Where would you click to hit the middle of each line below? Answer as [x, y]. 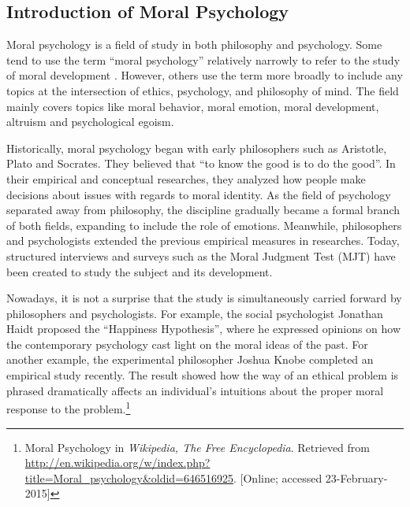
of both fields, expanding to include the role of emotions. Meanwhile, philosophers [204, 225]
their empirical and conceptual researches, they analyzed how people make [186, 178]
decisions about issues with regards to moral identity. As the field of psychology [199, 194]
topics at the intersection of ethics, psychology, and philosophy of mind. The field [203, 90]
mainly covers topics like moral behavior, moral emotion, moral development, [193, 106]
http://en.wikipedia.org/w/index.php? [117, 463]
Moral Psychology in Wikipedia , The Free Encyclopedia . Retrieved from [197, 447]
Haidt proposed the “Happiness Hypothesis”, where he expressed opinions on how [204, 329]
